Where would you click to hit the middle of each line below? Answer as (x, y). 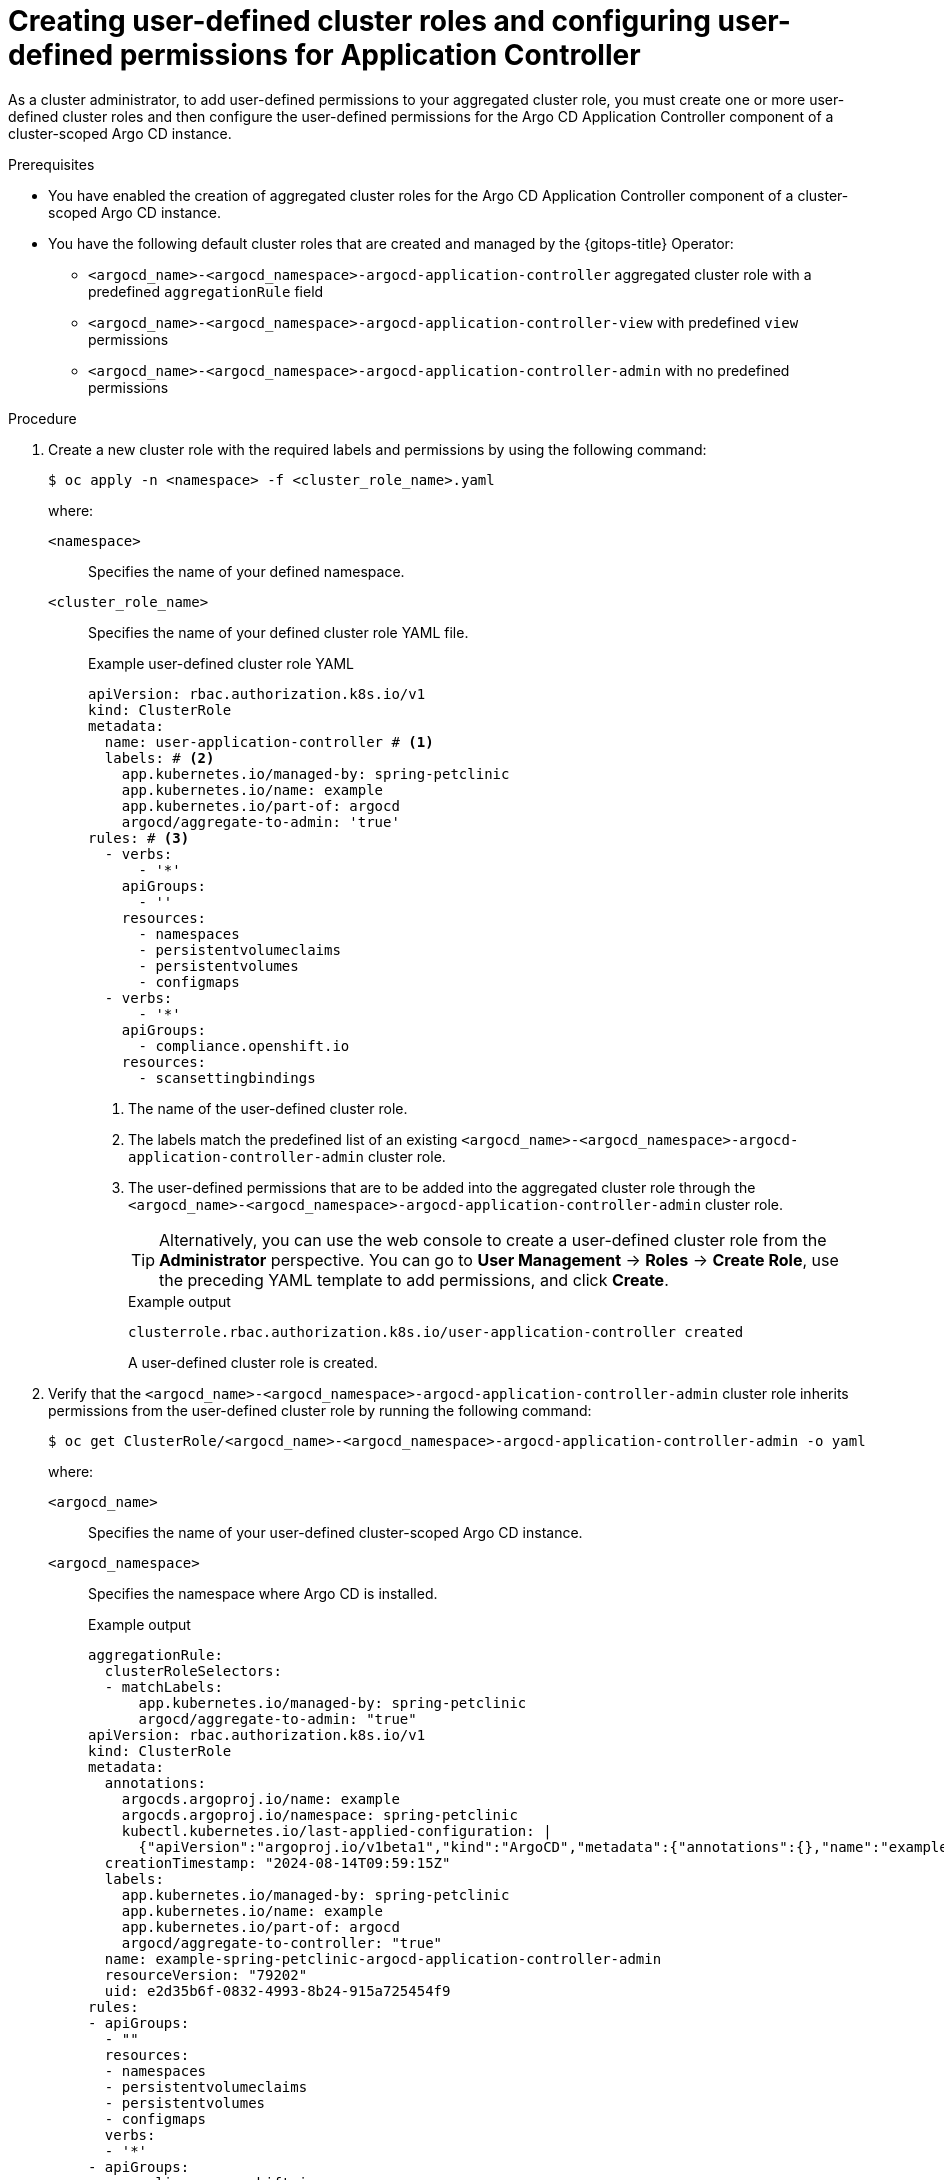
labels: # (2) (159, 757)
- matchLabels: (163, 1686)
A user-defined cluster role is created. (253, 1362)
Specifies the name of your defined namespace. (246, 571)
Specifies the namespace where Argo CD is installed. (263, 1593)
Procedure (42, 418)
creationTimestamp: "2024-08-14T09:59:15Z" (277, 1862)
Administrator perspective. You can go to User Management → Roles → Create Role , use (499, 1259)
